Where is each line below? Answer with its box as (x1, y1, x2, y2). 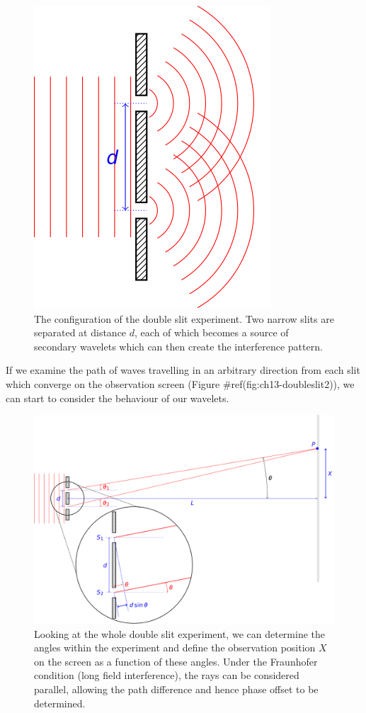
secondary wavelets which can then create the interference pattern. (34, 338, 323, 353)
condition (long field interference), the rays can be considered (34, 668, 299, 683)
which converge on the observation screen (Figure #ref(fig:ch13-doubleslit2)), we (6, 376, 355, 391)
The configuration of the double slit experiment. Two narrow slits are (34, 311, 334, 326)
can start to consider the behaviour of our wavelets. (6, 390, 229, 405)
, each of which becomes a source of (135, 325, 289, 340)
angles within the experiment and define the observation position (34, 640, 316, 655)
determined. (34, 695, 86, 710)
